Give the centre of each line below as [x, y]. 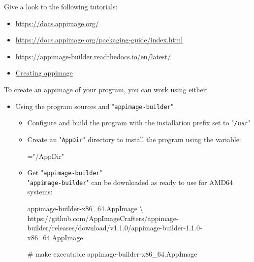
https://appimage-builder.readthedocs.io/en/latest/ [93, 56]
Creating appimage [44, 73]
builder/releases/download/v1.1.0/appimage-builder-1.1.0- [115, 228]
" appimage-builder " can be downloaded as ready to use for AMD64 [130, 182]
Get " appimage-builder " [65, 172]
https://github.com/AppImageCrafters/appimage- [103, 218]
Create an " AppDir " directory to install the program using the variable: [134, 139]
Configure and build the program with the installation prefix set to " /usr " [139, 123]
